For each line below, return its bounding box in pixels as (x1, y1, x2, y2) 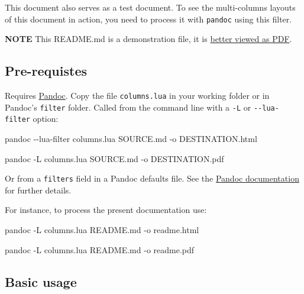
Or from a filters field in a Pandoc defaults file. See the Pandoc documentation (5, 172, 299, 185)
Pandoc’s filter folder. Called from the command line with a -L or (5, 101, 251, 113)
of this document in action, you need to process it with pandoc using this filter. (5, 12, 292, 25)
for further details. (5, 183, 72, 196)
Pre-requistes (5, 62, 87, 80)
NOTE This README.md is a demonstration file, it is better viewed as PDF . (5, 33, 292, 45)
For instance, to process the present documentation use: (5, 203, 207, 216)
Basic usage (5, 272, 77, 290)
